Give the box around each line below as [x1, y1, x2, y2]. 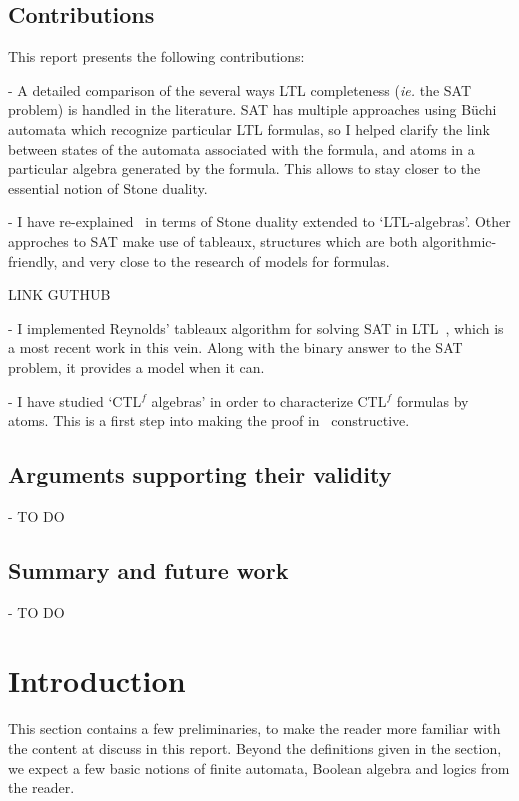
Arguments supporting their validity [8, 459, 392, 490]
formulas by [396, 390, 469, 411]
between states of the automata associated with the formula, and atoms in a [8, 138, 475, 159]
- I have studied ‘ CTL [8, 390, 142, 411]
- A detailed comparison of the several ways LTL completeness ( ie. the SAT [8, 79, 472, 100]
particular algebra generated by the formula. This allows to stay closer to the [8, 158, 481, 179]
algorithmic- [422, 230, 497, 251]
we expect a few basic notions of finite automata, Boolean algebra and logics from [8, 757, 510, 778]
